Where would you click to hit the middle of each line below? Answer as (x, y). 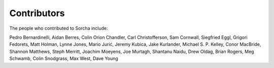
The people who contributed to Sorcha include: (59, 28)
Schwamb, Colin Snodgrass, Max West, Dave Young (64, 58)
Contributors (37, 13)
